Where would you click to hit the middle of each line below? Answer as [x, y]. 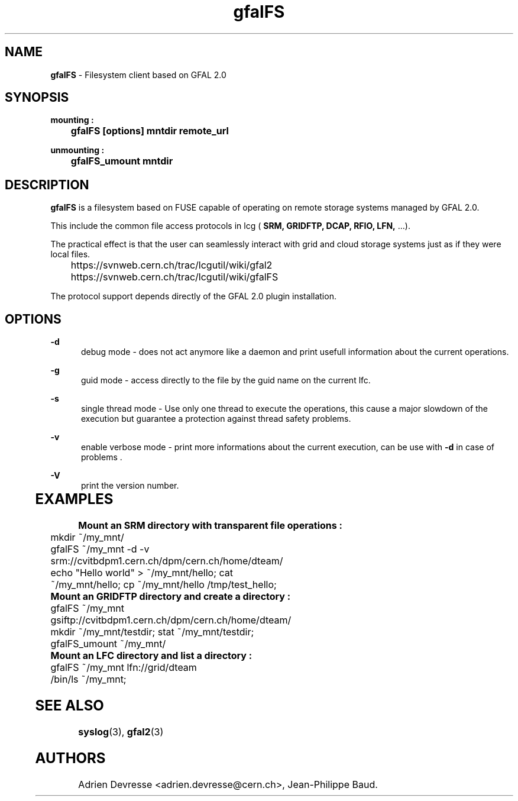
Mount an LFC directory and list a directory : [151, 656]
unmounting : [77, 150]
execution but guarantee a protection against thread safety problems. [216, 419]
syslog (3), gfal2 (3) [121, 731]
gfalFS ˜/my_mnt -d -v [100, 549]
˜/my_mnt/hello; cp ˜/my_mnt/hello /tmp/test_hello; [164, 585]
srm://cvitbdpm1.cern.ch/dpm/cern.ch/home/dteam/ [167, 561]
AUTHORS [70, 758]
